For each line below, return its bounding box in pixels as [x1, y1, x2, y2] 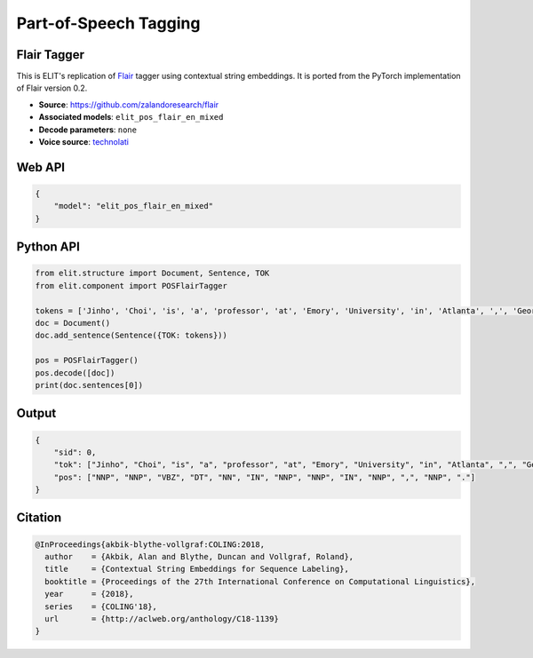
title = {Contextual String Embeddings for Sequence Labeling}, [44, 564, 350, 575]
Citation [16, 511, 62, 526]
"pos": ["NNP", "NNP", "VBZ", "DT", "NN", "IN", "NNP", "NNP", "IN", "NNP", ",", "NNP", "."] [53, 472, 475, 482]
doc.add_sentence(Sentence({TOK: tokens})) [35, 330, 228, 341]
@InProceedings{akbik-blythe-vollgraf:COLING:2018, [35, 539, 266, 550]
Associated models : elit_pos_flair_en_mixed [38, 112, 224, 123]
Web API [16, 160, 66, 175]
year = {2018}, [44, 589, 134, 599]
